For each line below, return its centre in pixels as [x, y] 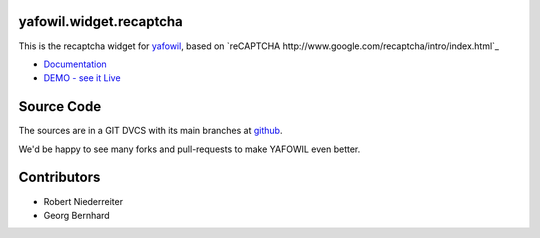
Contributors [59, 177]
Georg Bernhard [76, 215]
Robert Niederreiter [83, 201]
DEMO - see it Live [82, 78]
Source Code [60, 106]
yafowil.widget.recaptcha [101, 21]
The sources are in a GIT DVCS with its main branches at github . [150, 131]
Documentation [75, 64]
